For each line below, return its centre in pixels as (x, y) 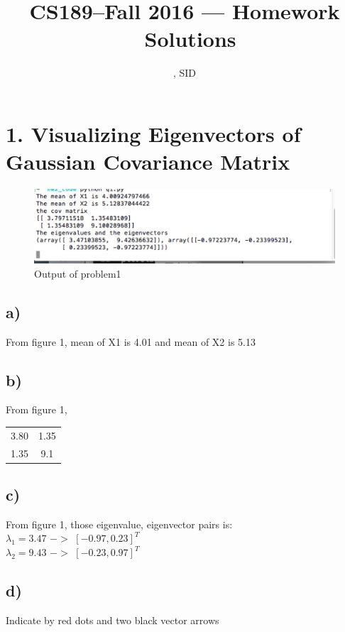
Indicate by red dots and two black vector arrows (113, 620)
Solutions (190, 39)
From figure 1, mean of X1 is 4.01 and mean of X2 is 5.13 (131, 341)
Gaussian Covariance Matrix (148, 162)
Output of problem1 (78, 273)
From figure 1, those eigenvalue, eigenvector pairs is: (119, 524)
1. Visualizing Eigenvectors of (153, 133)
